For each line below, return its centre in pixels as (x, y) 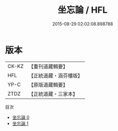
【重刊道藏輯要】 (48, 66)
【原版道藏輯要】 (48, 85)
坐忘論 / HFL (83, 10)
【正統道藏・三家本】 (53, 94)
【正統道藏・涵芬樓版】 (55, 75)
